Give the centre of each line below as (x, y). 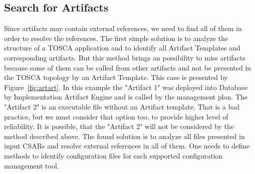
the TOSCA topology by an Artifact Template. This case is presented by (116, 77)
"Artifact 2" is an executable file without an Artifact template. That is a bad (122, 106)
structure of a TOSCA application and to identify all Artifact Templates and (122, 48)
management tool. (32, 165)
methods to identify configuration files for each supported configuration (113, 155)
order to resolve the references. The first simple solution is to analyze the (116, 38)
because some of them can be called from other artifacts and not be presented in (128, 67)
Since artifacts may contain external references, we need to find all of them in (123, 28)
